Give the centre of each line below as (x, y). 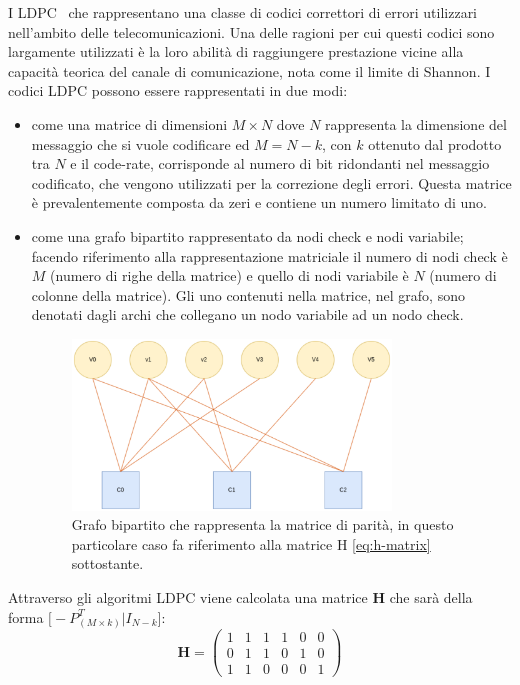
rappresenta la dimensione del (416, 123)
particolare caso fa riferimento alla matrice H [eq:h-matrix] (251, 543)
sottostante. (107, 563)
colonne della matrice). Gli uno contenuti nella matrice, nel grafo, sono (248, 294)
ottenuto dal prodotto (435, 143)
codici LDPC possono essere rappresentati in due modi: (178, 90)
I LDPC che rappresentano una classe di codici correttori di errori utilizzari (243, 12)
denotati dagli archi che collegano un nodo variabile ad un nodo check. (247, 314)
